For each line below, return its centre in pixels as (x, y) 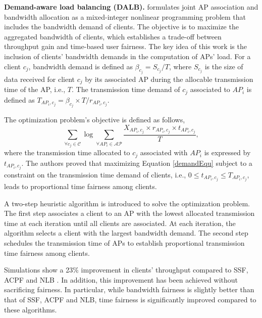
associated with (164, 152)
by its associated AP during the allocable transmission (169, 79)
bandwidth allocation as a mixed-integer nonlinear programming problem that (125, 16)
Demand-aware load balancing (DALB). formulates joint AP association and (131, 7)
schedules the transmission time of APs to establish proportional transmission (124, 243)
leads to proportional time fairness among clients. (81, 186)
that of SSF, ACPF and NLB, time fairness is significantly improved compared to (130, 300)
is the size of (224, 66)
